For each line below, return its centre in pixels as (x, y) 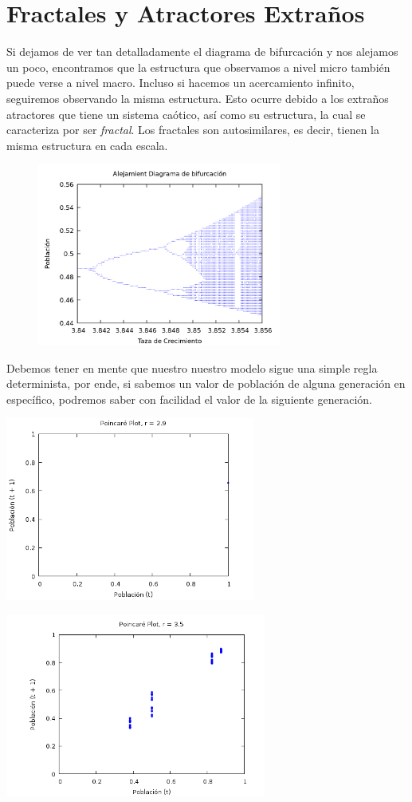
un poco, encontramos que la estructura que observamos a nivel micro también (198, 67)
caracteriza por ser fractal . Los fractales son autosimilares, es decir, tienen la (193, 130)
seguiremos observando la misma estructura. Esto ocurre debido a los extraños (198, 98)
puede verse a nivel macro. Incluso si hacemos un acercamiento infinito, (180, 83)
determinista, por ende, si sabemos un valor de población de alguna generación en (206, 383)
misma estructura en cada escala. (87, 145)
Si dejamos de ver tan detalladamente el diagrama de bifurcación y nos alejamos (202, 51)
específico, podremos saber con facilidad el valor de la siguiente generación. (189, 399)
